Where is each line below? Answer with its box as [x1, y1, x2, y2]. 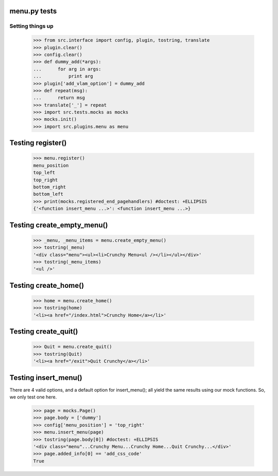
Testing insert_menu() [9, 373, 82, 382]
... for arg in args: [33, 66, 101, 72]
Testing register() [9, 139, 67, 148]
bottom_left [33, 191, 64, 197]
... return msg [33, 95, 85, 101]
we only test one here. [9, 394, 57, 400]
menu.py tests [9, 7, 57, 15]
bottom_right [33, 184, 66, 190]
